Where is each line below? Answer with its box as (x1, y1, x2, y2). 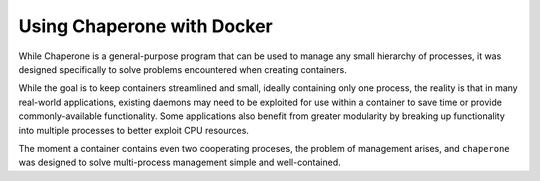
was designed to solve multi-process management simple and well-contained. (18, 156, 341, 169)
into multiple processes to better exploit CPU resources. (18, 124, 250, 136)
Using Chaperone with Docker (18, 15, 274, 37)
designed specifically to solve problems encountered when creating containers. (18, 63, 347, 75)
